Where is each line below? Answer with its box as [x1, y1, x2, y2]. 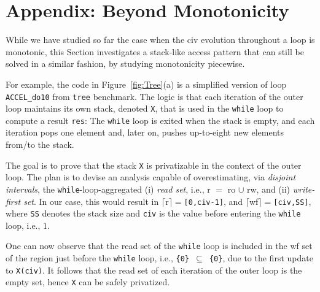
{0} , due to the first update [209, 252, 313, 264]
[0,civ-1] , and [184, 194, 243, 207]
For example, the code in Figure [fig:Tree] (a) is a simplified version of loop [6, 77, 287, 90]
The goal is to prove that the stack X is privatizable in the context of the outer [6, 158, 302, 171]
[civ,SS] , [273, 194, 311, 207]
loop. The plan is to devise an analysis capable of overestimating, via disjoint [6, 171, 296, 183]
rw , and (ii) [246, 182, 291, 195]
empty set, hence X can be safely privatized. [6, 275, 170, 288]
